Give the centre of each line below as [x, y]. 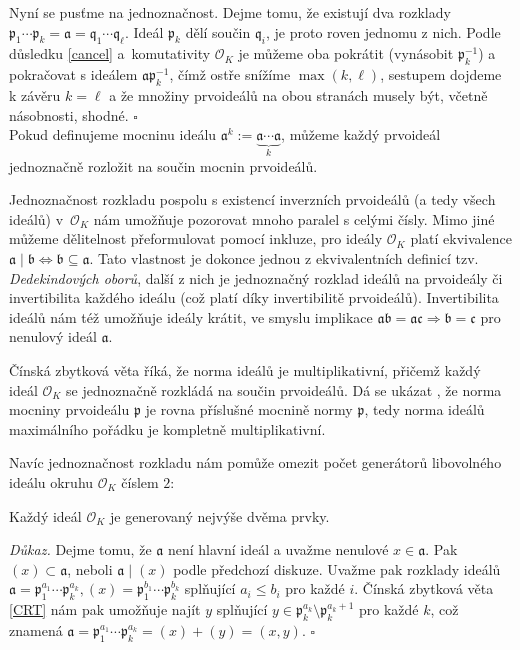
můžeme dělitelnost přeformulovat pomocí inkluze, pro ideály [196, 238]
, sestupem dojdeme [441, 74]
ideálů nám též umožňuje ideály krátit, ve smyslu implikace [191, 316]
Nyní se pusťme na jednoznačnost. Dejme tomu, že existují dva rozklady [230, 12]
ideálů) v [36, 218]
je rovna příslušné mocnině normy [249, 409]
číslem [140, 481]
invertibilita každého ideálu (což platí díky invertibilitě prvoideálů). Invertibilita [254, 297]
